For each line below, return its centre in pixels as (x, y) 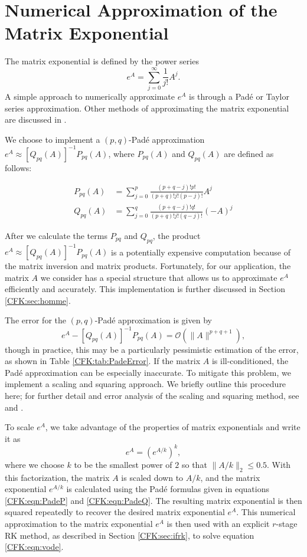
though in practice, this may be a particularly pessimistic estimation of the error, (152, 349)
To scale (19, 427)
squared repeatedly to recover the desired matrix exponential (115, 512)
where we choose (35, 464)
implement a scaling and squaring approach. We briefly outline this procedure (146, 384)
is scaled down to (152, 477)
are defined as (249, 153)
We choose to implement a (53, 139)
